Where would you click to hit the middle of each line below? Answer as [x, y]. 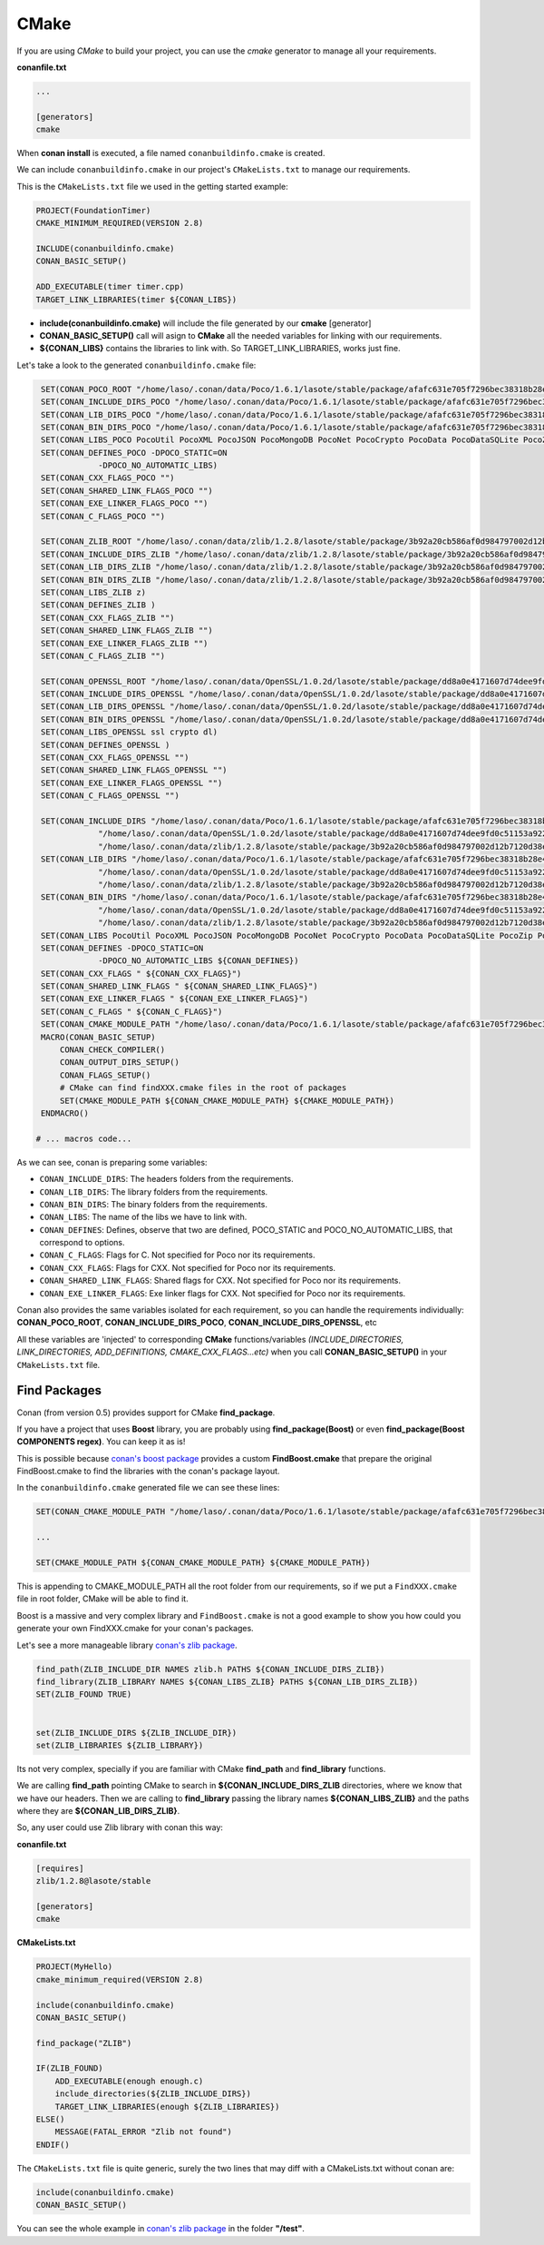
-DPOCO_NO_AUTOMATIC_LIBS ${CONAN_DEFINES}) [199, 961]
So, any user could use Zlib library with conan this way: [120, 1827]
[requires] [60, 1868]
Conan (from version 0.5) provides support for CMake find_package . [146, 1413]
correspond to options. [83, 1243]
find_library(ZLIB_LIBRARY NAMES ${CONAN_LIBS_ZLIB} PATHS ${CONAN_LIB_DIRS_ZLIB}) [227, 1681]
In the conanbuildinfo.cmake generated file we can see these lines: [148, 1488]
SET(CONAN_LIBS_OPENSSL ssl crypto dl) [129, 732]
